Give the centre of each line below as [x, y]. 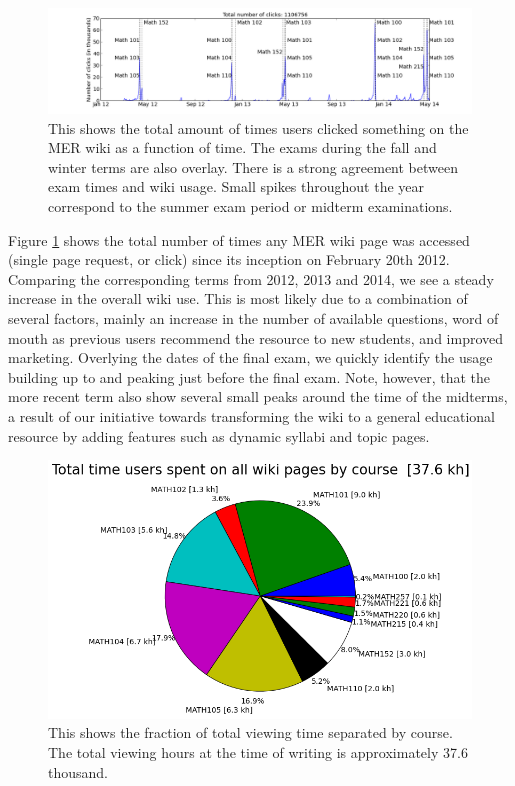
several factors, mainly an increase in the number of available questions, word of [253, 317]
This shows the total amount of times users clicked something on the [258, 127]
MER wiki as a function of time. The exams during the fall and [242, 147]
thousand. [78, 771]
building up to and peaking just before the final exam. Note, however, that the [249, 376]
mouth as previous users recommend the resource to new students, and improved [256, 337]
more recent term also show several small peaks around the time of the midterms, [258, 396]
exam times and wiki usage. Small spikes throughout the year [236, 186]
